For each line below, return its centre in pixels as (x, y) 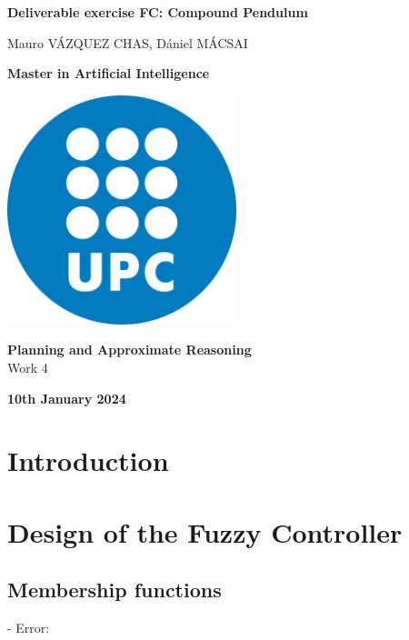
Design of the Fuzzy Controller (205, 531)
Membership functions (115, 590)
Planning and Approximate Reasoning (130, 350)
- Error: (29, 628)
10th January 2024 (67, 398)
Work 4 (28, 367)
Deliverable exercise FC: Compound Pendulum (158, 12)
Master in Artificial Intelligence (109, 73)
